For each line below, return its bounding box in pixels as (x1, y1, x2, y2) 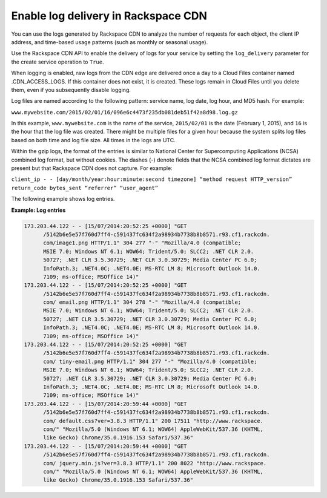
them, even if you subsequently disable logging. (11, 86, 131, 93)
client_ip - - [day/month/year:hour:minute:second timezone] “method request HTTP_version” (11, 176, 292, 183)
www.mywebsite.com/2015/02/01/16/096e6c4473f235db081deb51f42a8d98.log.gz (11, 109, 239, 116)
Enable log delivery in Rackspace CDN (11, 9, 207, 22)
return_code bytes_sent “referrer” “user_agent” (11, 185, 159, 191)
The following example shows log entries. (11, 195, 115, 203)
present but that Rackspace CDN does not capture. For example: (11, 165, 173, 172)
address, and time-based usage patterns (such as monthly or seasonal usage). (11, 38, 208, 45)
